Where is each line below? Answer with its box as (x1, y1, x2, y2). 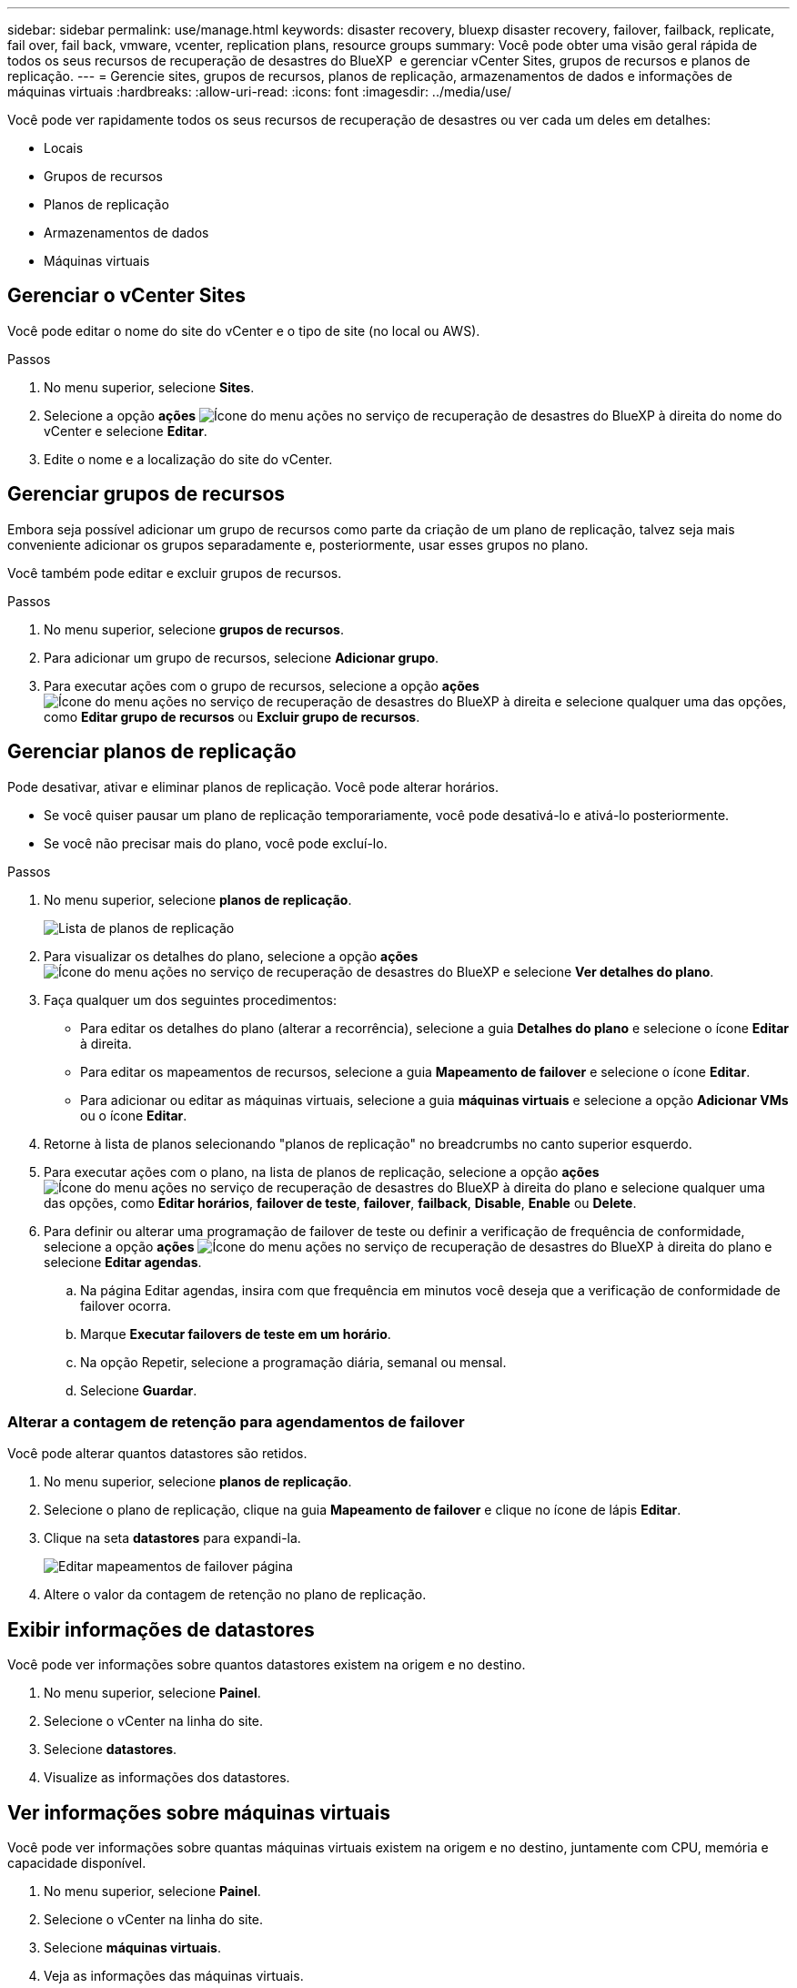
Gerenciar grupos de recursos (7, 482, 286, 506)
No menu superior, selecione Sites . (44, 379, 255, 395)
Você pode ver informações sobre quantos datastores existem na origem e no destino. (7, 1657, 526, 1673)
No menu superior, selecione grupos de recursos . (44, 621, 344, 637)
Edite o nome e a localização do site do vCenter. (44, 451, 333, 467)
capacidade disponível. (7, 1854, 146, 1871)
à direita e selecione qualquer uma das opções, (502, 693, 787, 709)
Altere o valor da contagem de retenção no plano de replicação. (44, 1587, 427, 1603)
